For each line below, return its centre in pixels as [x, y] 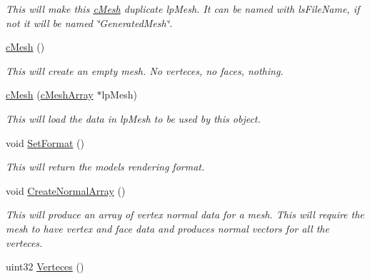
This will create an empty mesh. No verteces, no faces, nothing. [145, 70]
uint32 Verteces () [45, 267]
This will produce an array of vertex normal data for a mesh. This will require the [185, 214]
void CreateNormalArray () [66, 190]
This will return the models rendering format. [105, 167]
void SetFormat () [45, 142]
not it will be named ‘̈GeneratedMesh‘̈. [89, 22]
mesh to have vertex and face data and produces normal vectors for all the [167, 228]
